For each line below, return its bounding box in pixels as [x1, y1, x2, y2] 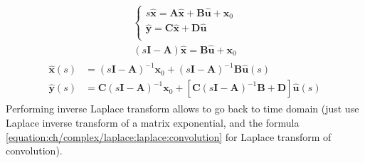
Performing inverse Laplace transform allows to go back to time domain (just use [6, 101, 359, 116]
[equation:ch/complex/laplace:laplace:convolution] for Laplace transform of [6, 129, 332, 144]
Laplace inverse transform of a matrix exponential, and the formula [6, 115, 300, 130]
